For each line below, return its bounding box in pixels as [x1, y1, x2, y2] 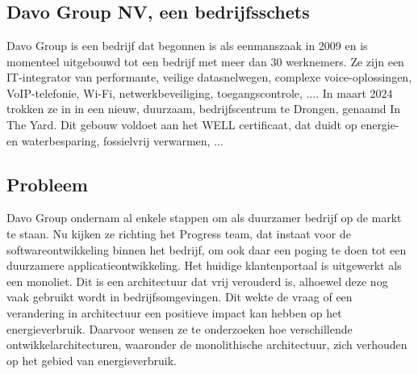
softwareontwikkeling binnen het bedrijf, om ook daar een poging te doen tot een [6, 241, 407, 258]
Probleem [6, 171, 88, 196]
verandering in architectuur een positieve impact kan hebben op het [6, 304, 342, 321]
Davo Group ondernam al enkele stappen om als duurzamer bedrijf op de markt [6, 209, 402, 226]
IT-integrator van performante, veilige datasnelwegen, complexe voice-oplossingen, [6, 69, 412, 86]
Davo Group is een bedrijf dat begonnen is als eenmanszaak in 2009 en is [6, 37, 368, 53]
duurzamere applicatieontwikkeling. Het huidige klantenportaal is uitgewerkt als [6, 257, 402, 274]
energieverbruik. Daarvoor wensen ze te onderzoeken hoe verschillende [6, 320, 353, 337]
